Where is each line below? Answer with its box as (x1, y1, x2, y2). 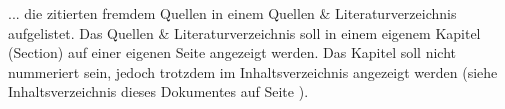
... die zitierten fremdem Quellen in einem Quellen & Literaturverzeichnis (8, 3, 457, 23)
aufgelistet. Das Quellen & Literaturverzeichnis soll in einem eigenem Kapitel (8, 22, 481, 43)
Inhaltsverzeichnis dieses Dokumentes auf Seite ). (8, 81, 309, 102)
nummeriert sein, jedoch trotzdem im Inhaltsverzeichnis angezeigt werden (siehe (8, 61, 498, 82)
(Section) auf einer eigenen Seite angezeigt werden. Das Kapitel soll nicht (8, 42, 457, 63)
